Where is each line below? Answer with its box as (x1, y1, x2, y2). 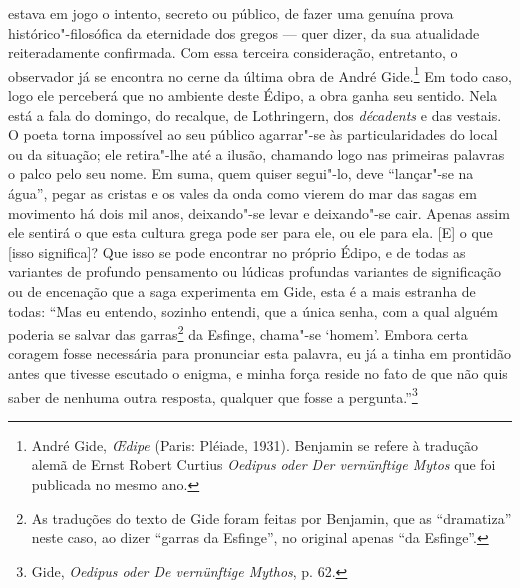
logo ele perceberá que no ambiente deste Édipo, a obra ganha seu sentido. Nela (8, 85, 497, 106)
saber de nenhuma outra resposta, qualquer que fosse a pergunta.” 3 (8, 383, 418, 407)
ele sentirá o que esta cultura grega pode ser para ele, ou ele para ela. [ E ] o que (8, 222, 493, 243)
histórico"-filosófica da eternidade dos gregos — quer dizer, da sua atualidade (8, 22, 480, 43)
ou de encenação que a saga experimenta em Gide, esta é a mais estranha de (8, 280, 476, 301)
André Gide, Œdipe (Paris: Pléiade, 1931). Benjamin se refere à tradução (31, 434, 479, 455)
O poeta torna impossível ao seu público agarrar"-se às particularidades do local (8, 124, 498, 145)
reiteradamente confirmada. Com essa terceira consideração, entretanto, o (8, 42, 458, 63)
